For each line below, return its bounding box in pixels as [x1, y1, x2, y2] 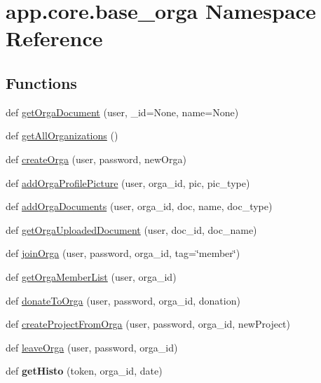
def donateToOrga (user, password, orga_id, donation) [6, 293, 240, 307]
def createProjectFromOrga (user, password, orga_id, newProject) [6, 316, 290, 331]
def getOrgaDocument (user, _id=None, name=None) [6, 104, 239, 119]
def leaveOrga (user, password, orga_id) [6, 340, 178, 354]
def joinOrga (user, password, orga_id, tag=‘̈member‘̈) [6, 246, 240, 260]
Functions [6, 71, 77, 93]
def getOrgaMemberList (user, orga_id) [6, 269, 177, 284]
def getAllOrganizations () [6, 128, 118, 143]
